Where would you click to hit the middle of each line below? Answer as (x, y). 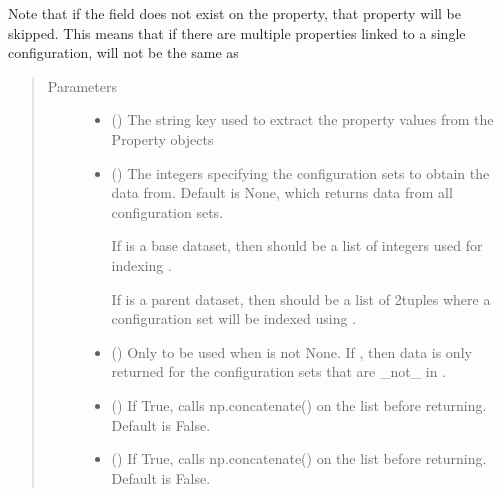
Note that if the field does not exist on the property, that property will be (235, 13)
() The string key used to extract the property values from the (302, 119)
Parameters (82, 85)
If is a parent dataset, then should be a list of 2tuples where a (301, 298)
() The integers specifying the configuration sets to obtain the (300, 172)
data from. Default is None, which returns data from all (282, 192)
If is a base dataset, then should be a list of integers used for (297, 245)
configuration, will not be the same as (123, 52)
